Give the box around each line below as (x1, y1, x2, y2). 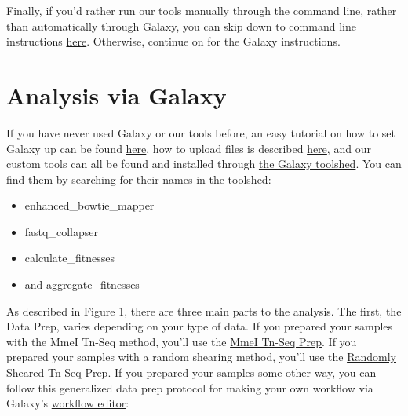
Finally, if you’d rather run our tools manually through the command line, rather (6, 2, 397, 18)
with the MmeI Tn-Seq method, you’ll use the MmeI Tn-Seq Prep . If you (6, 333, 357, 349)
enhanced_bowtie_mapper (24, 197, 155, 213)
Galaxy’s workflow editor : (6, 395, 129, 411)
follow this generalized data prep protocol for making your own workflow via (6, 379, 373, 396)
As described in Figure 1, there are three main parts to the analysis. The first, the (6, 302, 402, 319)
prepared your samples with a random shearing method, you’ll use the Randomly (6, 348, 396, 365)
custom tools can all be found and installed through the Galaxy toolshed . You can (6, 155, 402, 172)
